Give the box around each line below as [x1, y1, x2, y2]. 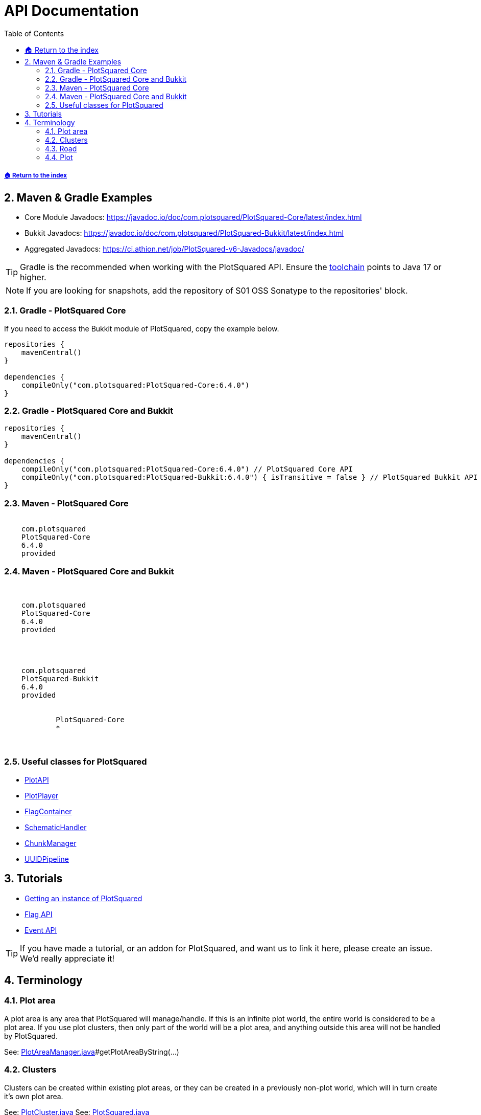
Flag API [25, 909, 53, 919]
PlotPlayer [25, 791, 59, 800]
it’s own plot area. [4, 1091, 63, 1101]
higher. [20, 272, 46, 282]
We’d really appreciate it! [20, 953, 115, 964]
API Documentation [4, 2, 139, 19]
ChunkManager [25, 838, 77, 848]
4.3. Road [45, 144, 77, 153]
